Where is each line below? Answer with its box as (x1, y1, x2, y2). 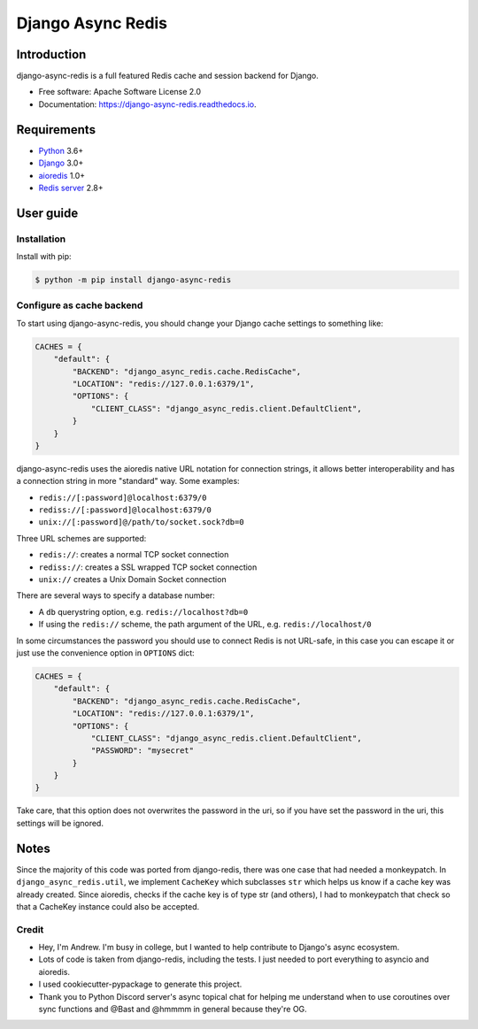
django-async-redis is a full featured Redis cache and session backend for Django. (16, 71, 319, 81)
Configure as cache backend (16, 299, 143, 311)
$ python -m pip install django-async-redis (35, 275, 232, 285)
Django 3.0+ (38, 157, 84, 168)
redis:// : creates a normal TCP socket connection (38, 549, 229, 560)
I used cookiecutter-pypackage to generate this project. (38, 979, 243, 990)
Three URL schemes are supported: (16, 533, 147, 543)
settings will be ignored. (16, 818, 104, 828)
